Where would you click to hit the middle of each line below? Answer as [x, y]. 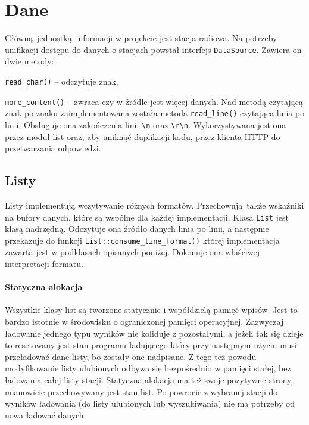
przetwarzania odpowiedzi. [53, 148]
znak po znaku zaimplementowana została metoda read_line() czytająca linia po [155, 113]
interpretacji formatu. [44, 264]
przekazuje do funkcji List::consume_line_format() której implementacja [142, 240]
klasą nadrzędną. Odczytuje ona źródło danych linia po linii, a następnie [137, 229]
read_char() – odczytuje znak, [62, 81]
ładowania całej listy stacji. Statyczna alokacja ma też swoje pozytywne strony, [149, 380]
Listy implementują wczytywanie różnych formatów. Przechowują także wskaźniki [154, 205]
